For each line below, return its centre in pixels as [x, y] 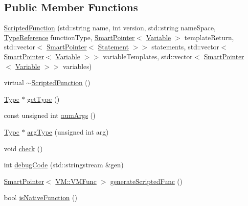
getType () [43, 99]
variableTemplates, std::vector [148, 56]
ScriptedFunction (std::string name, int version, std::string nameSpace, [110, 28]
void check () [23, 148]
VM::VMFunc [76, 181]
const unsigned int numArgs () [50, 115]
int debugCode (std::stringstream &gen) [64, 165]
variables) [77, 66]
